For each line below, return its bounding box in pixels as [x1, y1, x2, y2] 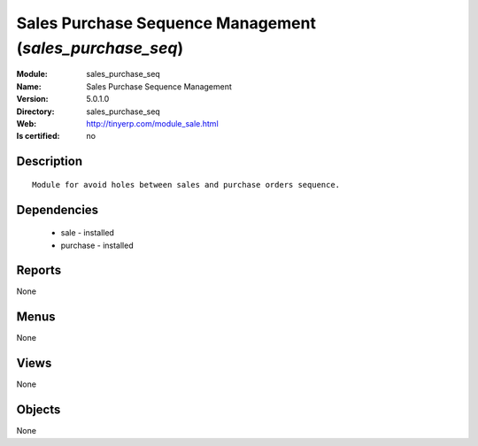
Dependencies [16, 202, 99, 217]
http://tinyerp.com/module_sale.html [86, 118, 219, 128]
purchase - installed [60, 240, 134, 250]
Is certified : [16, 131, 60, 142]
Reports [16, 263, 62, 278]
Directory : [16, 106, 55, 117]
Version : [16, 94, 49, 104]
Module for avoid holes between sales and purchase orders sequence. [32, 180, 341, 189]
